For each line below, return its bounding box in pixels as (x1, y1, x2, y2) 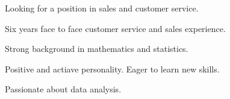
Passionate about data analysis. (5, 83, 122, 95)
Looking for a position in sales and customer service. (5, 2, 199, 14)
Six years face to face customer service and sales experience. (5, 22, 226, 34)
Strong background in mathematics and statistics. (5, 42, 188, 55)
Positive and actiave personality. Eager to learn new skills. (5, 62, 220, 75)
